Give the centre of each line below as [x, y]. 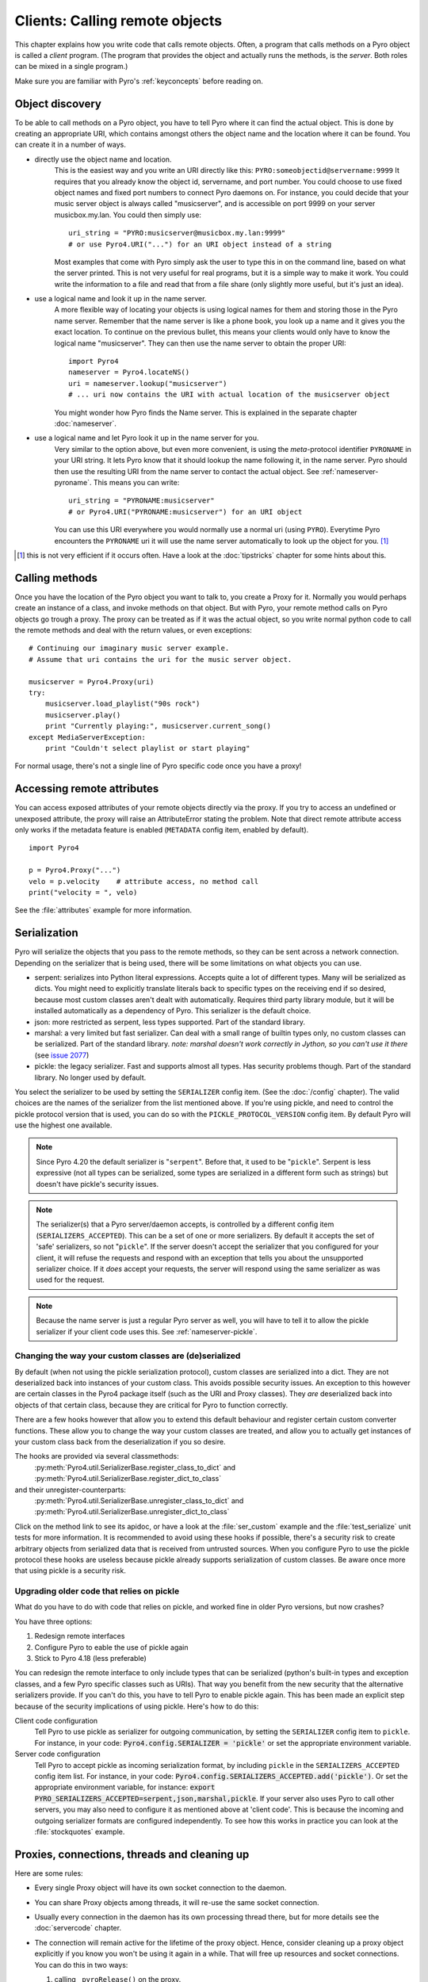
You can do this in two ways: [81, 1965]
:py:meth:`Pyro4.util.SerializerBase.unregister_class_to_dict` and [139, 1500]
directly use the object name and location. [103, 159]
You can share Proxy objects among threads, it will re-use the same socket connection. [177, 1902]
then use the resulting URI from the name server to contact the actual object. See [187, 471]
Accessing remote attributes [87, 789]
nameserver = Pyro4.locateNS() [129, 372]
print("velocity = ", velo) [83, 892]
